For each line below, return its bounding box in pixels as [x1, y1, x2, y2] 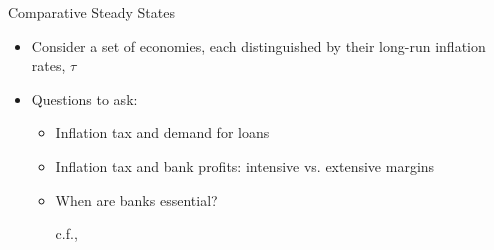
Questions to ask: [31, 88, 138, 109]
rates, [31, 55, 66, 76]
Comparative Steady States [8, 2, 175, 22]
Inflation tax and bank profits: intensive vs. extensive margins [55, 155, 435, 176]
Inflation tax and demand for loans [55, 122, 270, 143]
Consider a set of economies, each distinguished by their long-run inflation [31, 35, 486, 56]
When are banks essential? [55, 189, 218, 210]
